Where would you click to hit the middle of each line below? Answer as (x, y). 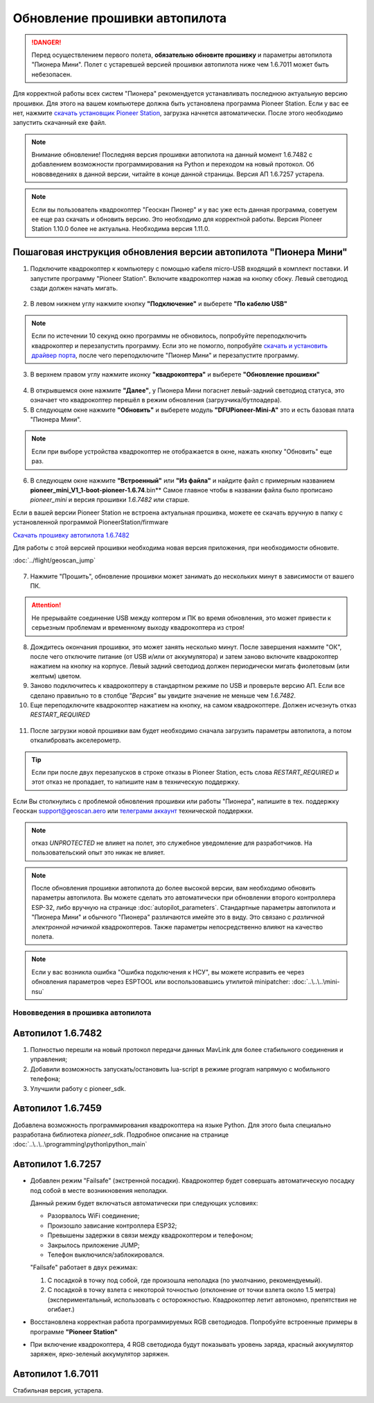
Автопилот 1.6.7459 (57, 1109)
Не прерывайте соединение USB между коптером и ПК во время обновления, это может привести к (181, 618)
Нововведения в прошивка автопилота (82, 1013)
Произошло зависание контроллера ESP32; (112, 1225)
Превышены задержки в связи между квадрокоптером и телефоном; (150, 1235)
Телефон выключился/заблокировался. (106, 1255)
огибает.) (61, 1309)
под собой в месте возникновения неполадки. (99, 1190)
